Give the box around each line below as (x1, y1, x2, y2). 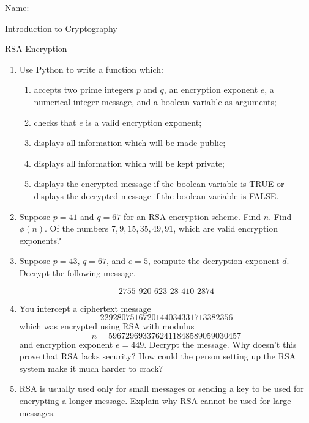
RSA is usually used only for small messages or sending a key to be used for (19, 382, 304, 395)
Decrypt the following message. (19, 266, 136, 279)
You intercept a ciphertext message (19, 301, 151, 314)
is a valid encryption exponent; (86, 116, 202, 128)
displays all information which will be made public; (34, 136, 226, 149)
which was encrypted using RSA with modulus (19, 320, 195, 333)
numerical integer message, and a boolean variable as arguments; (34, 95, 277, 108)
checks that (34, 116, 76, 128)
